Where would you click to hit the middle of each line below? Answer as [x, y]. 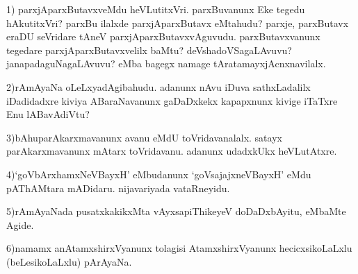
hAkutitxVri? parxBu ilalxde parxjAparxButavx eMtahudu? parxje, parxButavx [178, 23]
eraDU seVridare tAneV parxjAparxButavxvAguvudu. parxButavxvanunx [163, 36]
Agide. [20, 224]
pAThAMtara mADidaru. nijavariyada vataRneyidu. [118, 188]
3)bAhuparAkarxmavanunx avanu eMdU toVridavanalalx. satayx [144, 137]
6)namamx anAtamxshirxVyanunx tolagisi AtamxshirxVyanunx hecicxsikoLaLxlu [179, 248]
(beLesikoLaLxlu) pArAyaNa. [69, 261]
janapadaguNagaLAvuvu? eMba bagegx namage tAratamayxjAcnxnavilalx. [166, 63]
